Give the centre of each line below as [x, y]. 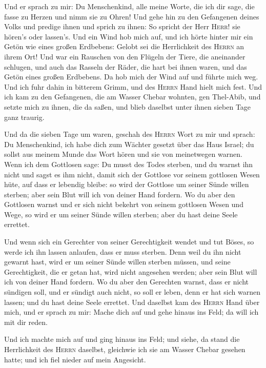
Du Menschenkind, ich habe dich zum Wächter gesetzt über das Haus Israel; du [129, 144]
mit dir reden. [26, 322]
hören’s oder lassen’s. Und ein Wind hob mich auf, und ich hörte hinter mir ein [129, 36]
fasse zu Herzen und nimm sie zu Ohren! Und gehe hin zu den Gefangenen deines [132, 16]
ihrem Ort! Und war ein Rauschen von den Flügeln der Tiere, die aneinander [125, 56]
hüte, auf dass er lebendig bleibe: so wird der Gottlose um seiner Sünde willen [127, 184]
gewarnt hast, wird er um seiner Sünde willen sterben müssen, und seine [117, 262]
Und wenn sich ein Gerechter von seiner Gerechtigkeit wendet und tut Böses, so [129, 242]
